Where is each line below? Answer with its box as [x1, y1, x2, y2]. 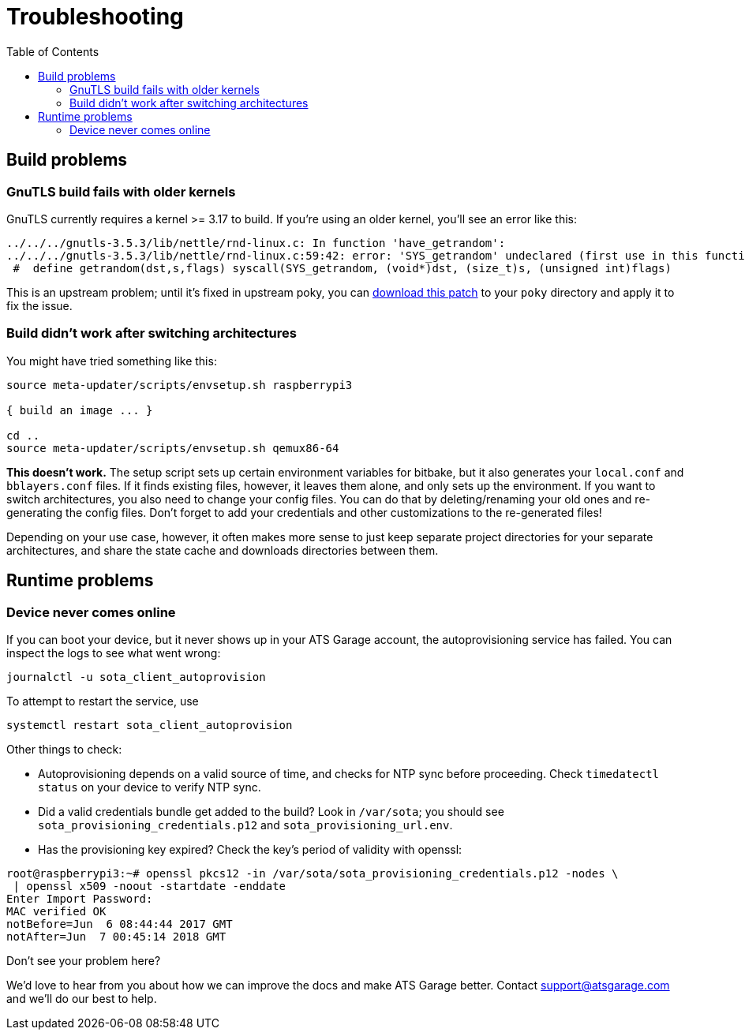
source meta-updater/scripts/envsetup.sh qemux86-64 [6, 441, 339, 454]
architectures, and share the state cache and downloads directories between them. [6, 543, 439, 557]
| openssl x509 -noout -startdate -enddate [13, 879, 286, 892]
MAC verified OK [6, 904, 107, 918]
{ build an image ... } [6, 403, 153, 417]
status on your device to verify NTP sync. [38, 780, 261, 794]
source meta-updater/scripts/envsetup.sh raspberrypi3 [6, 378, 353, 391]
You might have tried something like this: [6, 353, 217, 368]
